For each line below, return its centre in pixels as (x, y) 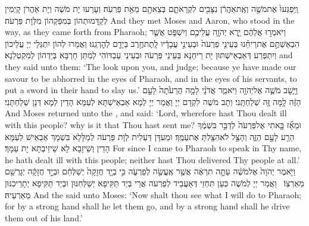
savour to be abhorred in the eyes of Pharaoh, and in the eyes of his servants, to (151, 78)
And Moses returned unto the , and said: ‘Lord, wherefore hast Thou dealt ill (146, 113)
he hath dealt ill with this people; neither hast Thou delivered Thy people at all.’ (152, 159)
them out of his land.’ (44, 217)
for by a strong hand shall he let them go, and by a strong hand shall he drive (147, 206)
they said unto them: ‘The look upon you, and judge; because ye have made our (151, 66)
